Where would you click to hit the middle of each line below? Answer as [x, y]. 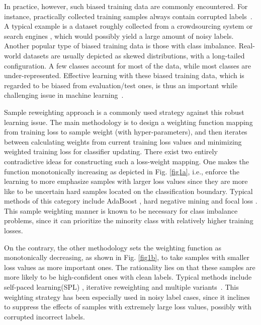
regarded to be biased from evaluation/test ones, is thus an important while [121, 85]
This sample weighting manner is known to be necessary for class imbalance [121, 210]
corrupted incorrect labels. [45, 316]
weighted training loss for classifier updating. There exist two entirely [111, 151]
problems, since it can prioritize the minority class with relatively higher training [129, 220]
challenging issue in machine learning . [64, 95]
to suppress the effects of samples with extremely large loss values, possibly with [128, 307]
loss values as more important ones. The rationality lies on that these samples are [130, 267]
